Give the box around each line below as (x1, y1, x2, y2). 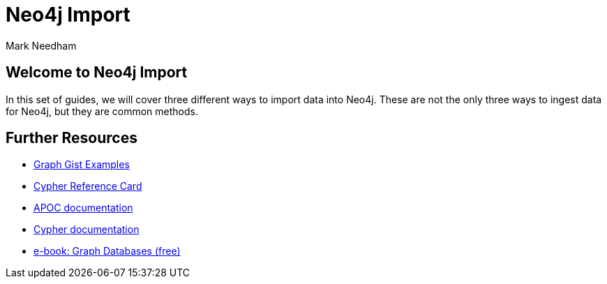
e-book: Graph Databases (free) (33, 245, 181, 257)
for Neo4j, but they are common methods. (6, 105, 199, 117)
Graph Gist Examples (33, 158, 130, 171)
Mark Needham (6, 39, 77, 52)
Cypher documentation (33, 223, 140, 236)
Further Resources (6, 129, 137, 147)
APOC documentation (33, 202, 133, 214)
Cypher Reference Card (33, 180, 142, 193)
